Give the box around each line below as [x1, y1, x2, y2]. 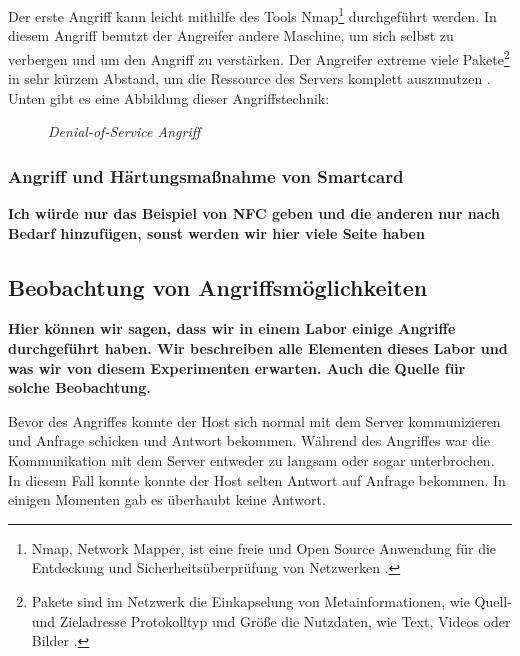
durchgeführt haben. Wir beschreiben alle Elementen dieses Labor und [8, 338, 508, 359]
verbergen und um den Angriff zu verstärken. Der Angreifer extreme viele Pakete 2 [8, 45, 510, 69]
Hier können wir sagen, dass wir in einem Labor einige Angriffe [8, 318, 456, 339]
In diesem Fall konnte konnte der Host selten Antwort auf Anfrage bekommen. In [8, 469, 506, 490]
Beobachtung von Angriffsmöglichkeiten [8, 271, 428, 302]
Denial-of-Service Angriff [48, 121, 201, 142]
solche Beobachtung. [8, 377, 151, 398]
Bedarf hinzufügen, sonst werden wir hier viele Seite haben [8, 222, 425, 243]
